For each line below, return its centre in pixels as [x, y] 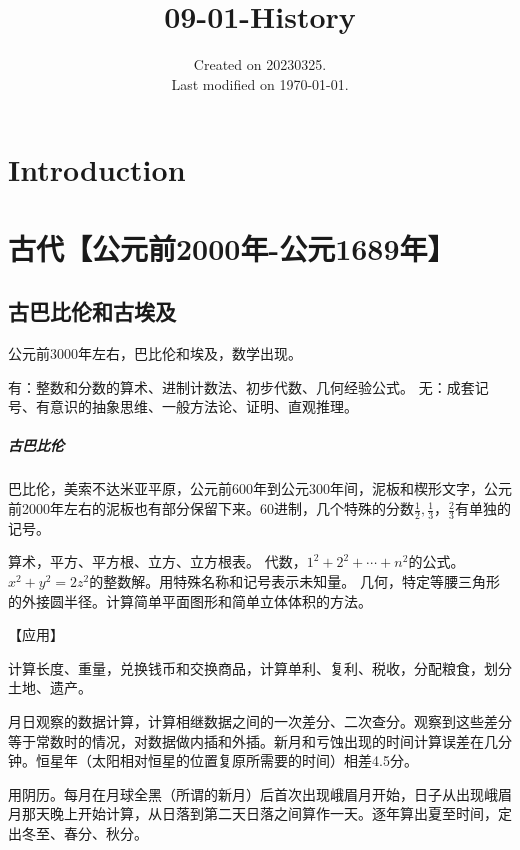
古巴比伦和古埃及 [92, 311]
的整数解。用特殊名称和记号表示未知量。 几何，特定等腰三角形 [294, 581]
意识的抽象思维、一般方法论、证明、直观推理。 [203, 406]
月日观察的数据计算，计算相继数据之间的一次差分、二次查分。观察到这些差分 [260, 721]
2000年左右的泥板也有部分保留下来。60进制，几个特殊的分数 [217, 508]
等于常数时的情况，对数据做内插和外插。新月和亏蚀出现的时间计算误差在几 [253, 740]
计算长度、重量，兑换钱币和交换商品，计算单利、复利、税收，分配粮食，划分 [260, 667]
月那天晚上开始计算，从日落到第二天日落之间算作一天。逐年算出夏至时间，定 [260, 813]
